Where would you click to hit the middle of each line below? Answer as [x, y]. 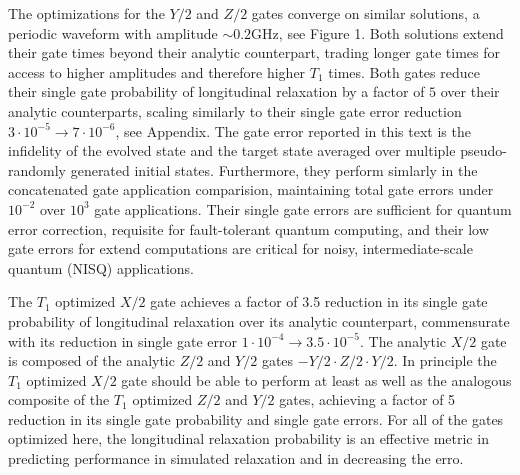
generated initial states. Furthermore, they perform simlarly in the [274, 169]
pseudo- [483, 150]
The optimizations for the [86, 13]
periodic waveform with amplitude [113, 32]
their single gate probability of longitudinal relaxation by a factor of [216, 91]
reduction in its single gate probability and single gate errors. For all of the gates [256, 418]
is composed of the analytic [91, 360]
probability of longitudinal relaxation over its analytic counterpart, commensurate [259, 320]
